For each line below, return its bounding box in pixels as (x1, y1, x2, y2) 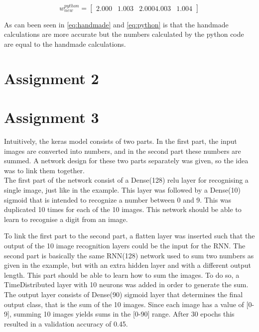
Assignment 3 (4, 107, 99, 127)
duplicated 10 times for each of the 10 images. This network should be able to (4, 204, 242, 215)
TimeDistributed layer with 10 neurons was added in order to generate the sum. (4, 279, 249, 290)
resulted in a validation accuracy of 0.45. (4, 318, 128, 329)
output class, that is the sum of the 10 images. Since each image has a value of (4, 299, 244, 309)
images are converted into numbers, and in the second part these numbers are (4, 145, 241, 156)
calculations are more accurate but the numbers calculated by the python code (4, 29, 244, 39)
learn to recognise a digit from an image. (4, 214, 128, 224)
